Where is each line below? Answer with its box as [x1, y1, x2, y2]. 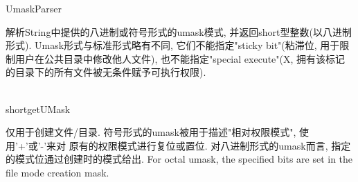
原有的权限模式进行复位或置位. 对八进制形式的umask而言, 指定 [69, 138, 351, 152]
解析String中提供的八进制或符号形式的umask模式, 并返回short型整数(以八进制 [6, 24, 352, 39]
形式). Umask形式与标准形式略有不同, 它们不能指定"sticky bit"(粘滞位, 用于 [6, 38, 340, 52]
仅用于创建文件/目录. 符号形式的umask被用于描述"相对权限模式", [6, 125, 296, 139]
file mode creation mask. [6, 165, 109, 179]
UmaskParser [6, 1, 62, 15]
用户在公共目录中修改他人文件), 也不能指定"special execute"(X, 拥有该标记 [15, 51, 346, 65]
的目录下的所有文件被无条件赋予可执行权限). [6, 65, 206, 79]
